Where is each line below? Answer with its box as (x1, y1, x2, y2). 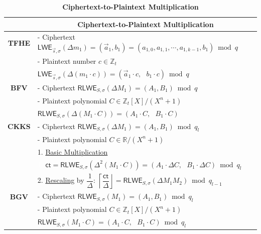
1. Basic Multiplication (37, 146, 108, 157)
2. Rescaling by (37, 175, 84, 185)
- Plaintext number (37, 56, 96, 66)
